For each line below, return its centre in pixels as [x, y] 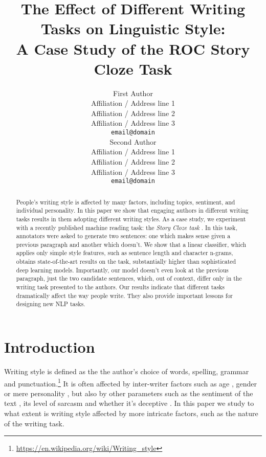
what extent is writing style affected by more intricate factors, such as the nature [131, 413]
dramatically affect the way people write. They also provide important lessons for [124, 295]
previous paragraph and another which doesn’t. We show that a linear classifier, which [131, 244]
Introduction [50, 347]
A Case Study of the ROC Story [133, 48]
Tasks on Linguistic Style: [133, 28]
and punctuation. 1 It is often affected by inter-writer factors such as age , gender [131, 382]
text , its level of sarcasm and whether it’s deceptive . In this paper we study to [129, 403]
